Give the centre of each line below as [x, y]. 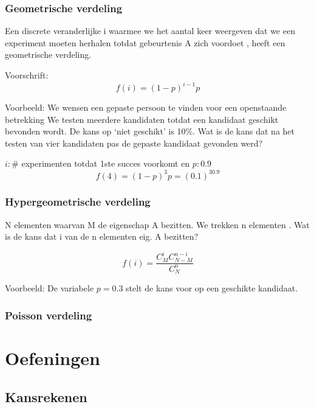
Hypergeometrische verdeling [78, 202]
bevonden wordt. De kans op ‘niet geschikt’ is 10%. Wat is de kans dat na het [150, 131]
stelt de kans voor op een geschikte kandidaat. [212, 288]
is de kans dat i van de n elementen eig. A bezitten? [102, 236]
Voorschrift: [27, 75]
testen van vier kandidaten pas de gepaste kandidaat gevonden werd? [134, 143]
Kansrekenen [46, 396]
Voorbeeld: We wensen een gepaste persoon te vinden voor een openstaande [146, 107]
